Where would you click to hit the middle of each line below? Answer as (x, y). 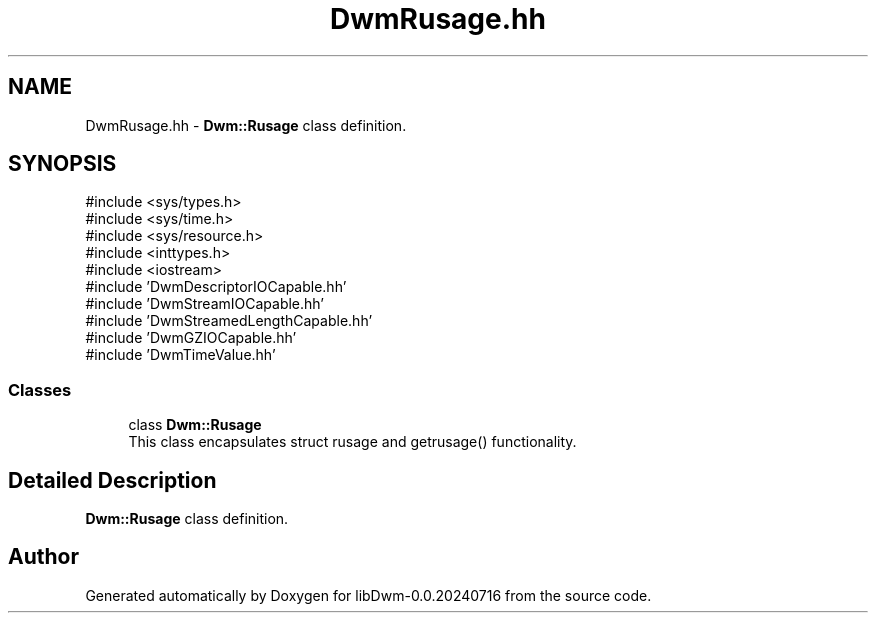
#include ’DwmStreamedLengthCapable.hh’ (229, 321)
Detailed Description (112, 480)
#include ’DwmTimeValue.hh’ (180, 355)
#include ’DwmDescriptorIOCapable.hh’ (216, 287)
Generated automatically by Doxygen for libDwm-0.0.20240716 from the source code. (368, 595)
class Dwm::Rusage (195, 425)
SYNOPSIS (62, 164)
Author (43, 557)
